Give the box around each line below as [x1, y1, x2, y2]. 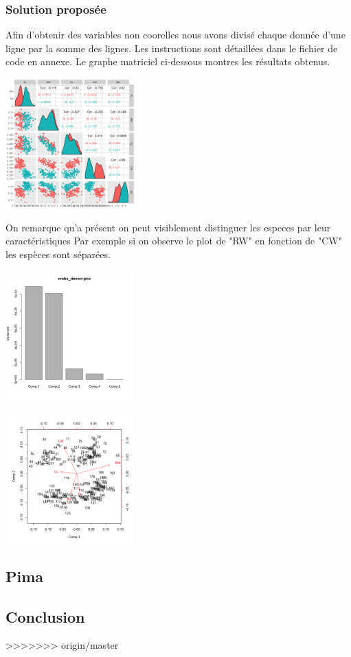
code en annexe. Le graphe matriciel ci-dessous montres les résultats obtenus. [5, 54, 330, 69]
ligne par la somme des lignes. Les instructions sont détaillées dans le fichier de [5, 41, 338, 55]
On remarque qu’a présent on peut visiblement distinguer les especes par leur [5, 220, 331, 234]
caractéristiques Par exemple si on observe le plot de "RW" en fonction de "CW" [5, 233, 342, 248]
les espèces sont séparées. [5, 246, 111, 261]
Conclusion [5, 606, 85, 627]
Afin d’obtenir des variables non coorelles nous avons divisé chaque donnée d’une [5, 27, 346, 42]
